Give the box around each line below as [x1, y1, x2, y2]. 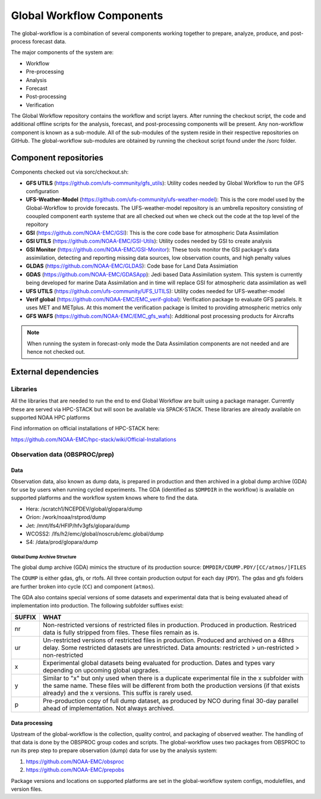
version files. [11, 785, 43, 793]
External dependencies [11, 366, 99, 377]
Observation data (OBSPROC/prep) [11, 451, 114, 459]
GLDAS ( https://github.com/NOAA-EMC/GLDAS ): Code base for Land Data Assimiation [26, 262, 238, 270]
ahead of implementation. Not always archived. [42, 704, 175, 712]
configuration [26, 187, 59, 194]
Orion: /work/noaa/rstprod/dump [26, 514, 106, 521]
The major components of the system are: [11, 49, 114, 56]
